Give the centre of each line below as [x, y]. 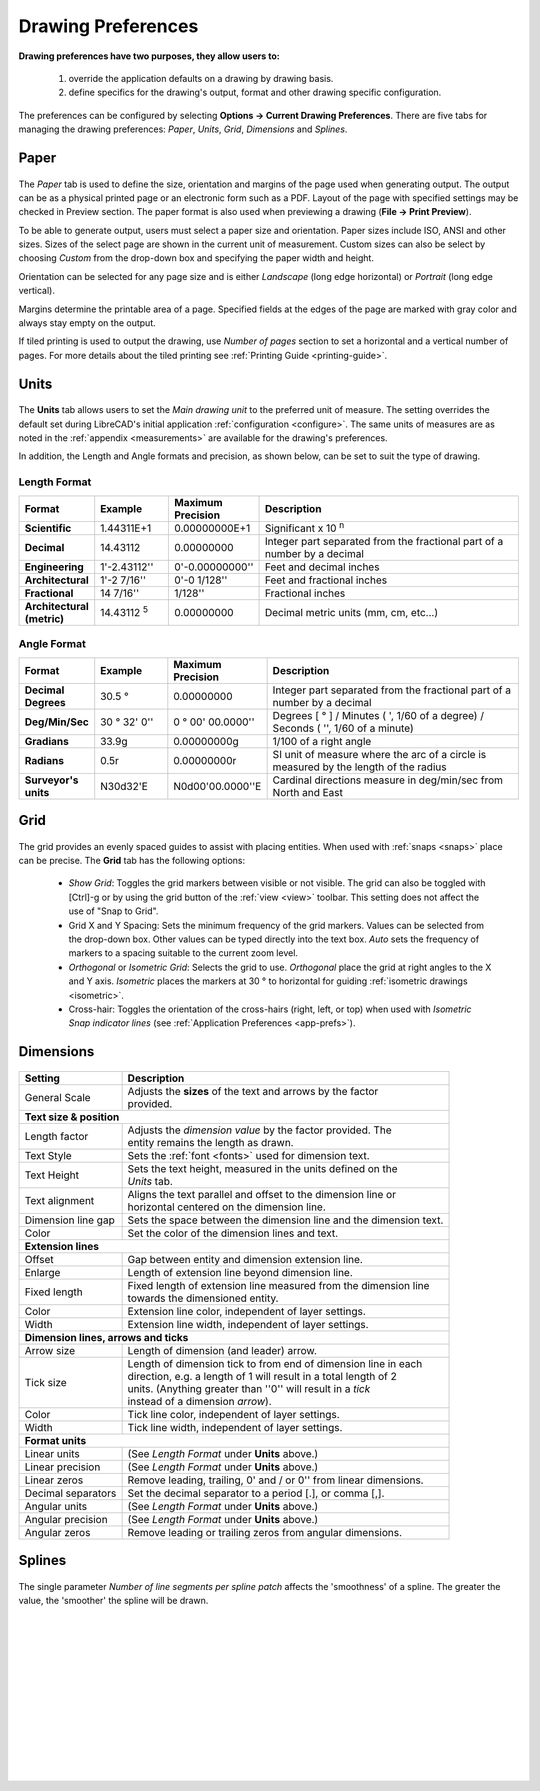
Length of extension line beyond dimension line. [240, 1272]
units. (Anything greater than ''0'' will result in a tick [249, 1388]
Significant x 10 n [304, 527]
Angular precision [66, 1519]
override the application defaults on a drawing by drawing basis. [201, 78]
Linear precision [62, 1467]
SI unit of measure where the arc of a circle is [379, 754]
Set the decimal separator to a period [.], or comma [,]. [256, 1493]
